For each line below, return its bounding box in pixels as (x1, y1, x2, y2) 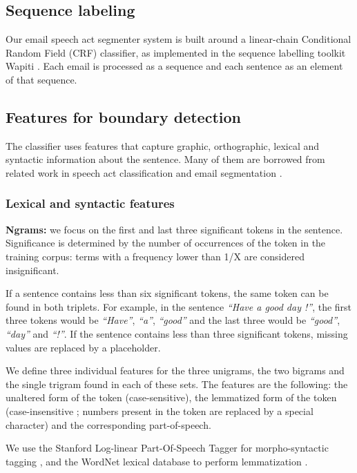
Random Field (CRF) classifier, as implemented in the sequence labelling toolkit (6, 45, 346, 59)
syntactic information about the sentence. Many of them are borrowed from (6, 152, 325, 166)
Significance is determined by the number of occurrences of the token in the (6, 235, 326, 250)
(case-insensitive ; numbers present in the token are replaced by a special (6, 403, 313, 418)
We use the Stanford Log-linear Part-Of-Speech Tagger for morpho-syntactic (6, 441, 329, 455)
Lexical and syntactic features (6, 195, 175, 212)
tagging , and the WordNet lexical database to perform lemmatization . (6, 454, 308, 468)
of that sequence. (6, 72, 77, 86)
